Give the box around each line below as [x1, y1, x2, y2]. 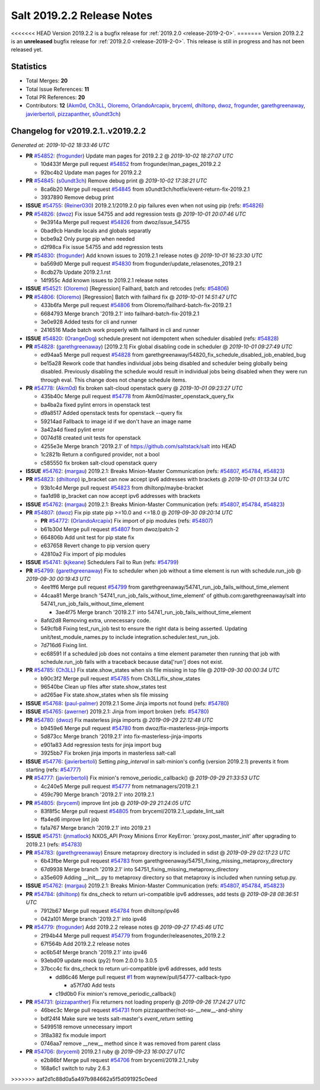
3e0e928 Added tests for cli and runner [40, 318, 137, 325]
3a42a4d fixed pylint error [40, 426, 105, 433]
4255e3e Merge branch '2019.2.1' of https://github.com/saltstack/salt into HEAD [40, 442, 236, 450]
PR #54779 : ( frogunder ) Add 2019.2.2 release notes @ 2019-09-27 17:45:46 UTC [25, 923, 225, 931]
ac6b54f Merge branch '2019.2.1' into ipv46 [40, 948, 148, 955]
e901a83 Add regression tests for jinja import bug [40, 741, 162, 748]
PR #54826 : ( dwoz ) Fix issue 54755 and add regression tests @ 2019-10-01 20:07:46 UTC [25, 210, 247, 218]
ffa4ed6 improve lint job [40, 816, 99, 823]
